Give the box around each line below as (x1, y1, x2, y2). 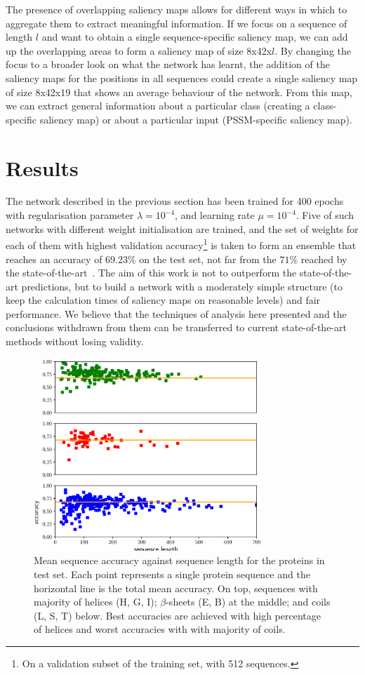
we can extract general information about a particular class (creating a (6, 98, 310, 113)
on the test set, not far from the (139, 251, 277, 266)
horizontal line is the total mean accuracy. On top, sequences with (34, 580, 318, 595)
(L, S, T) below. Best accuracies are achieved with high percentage (34, 608, 321, 622)
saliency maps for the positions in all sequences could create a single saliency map (6, 70, 358, 85)
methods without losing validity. (6, 334, 144, 349)
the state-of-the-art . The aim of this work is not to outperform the (6, 265, 297, 280)
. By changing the (274, 43, 351, 58)
